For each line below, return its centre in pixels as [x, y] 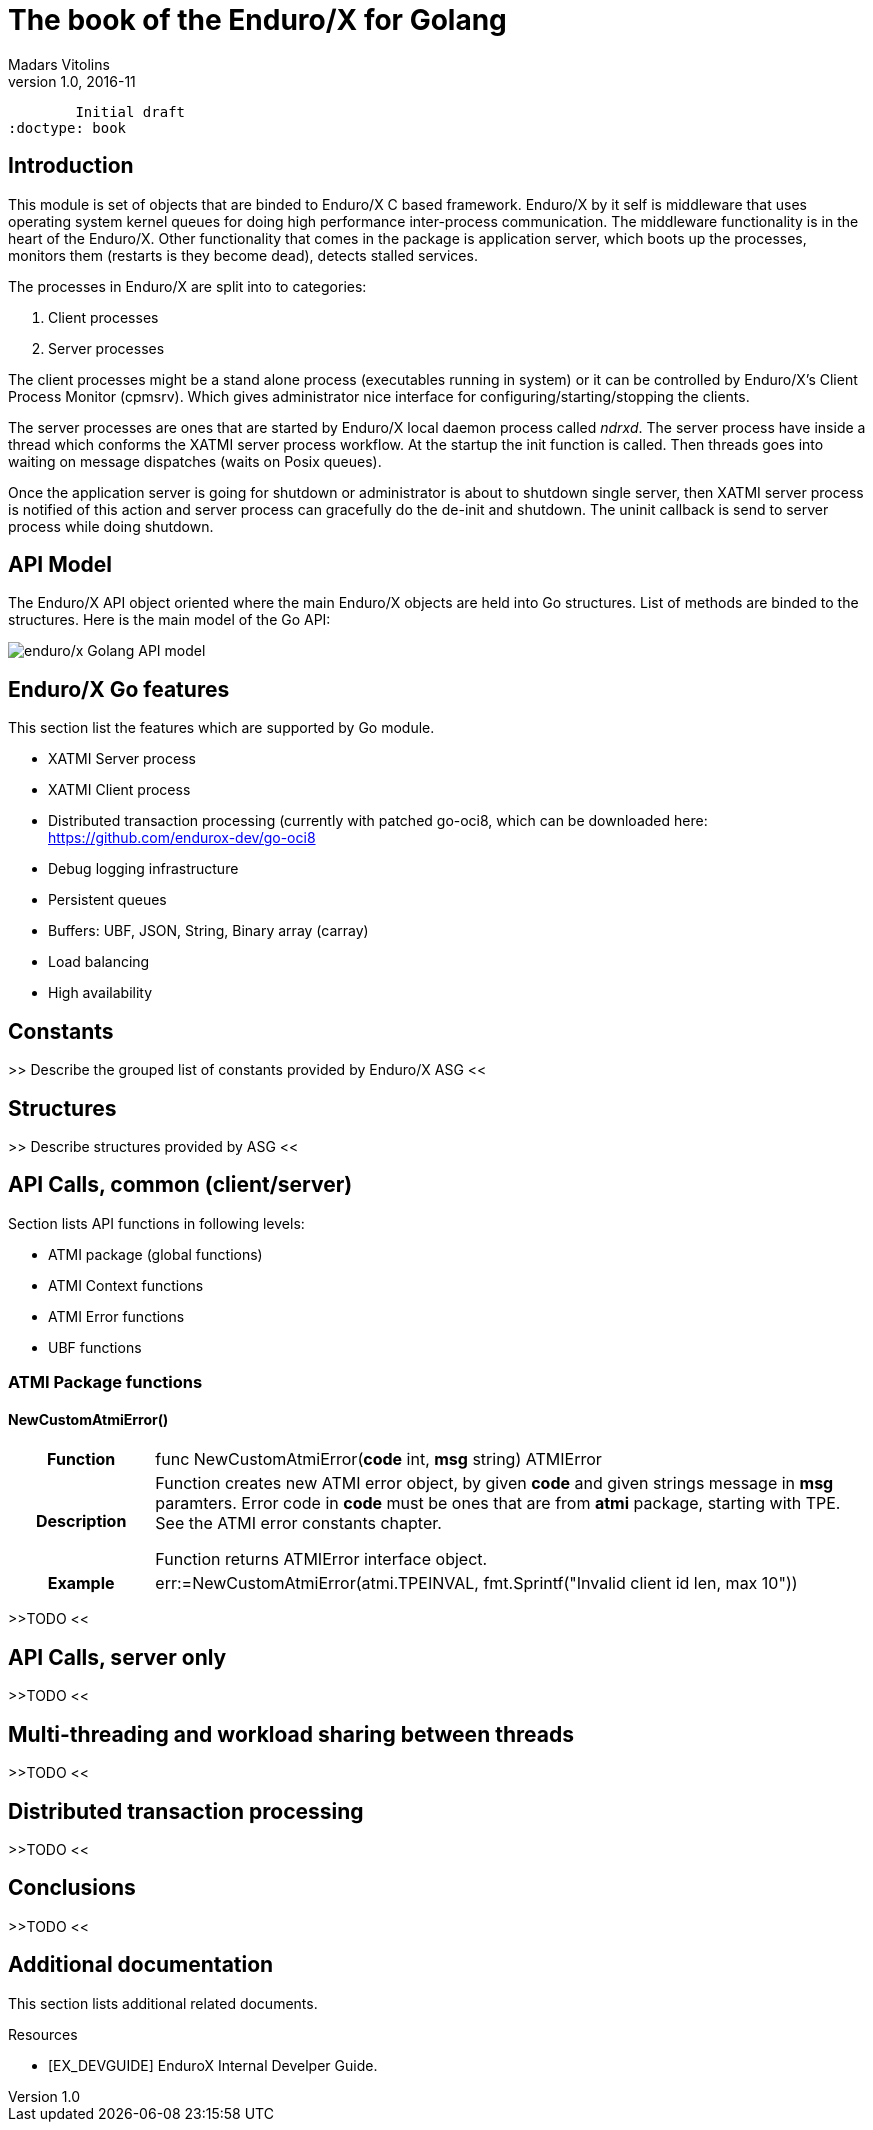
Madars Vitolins [59, 64]
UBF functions [95, 1347]
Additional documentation [141, 1965]
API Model [60, 565]
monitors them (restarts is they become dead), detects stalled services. [243, 255]
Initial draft [130, 111]
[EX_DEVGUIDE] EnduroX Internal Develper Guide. [213, 2065]
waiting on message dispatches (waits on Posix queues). [195, 461]
